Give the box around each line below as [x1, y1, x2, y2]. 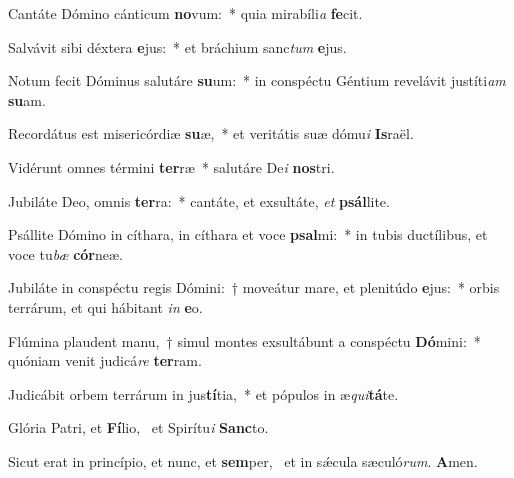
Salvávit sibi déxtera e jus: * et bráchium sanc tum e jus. [8, 36, 347, 57]
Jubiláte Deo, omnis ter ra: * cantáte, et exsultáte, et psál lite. [8, 190, 390, 211]
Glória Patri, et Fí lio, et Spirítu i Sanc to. [8, 417, 269, 438]
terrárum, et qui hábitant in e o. [8, 296, 203, 317]
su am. [8, 89, 46, 110]
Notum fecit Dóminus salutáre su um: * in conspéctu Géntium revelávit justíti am [8, 70, 506, 91]
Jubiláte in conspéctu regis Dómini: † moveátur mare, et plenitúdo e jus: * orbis [8, 277, 500, 298]
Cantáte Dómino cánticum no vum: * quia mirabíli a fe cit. [8, 3, 363, 23]
